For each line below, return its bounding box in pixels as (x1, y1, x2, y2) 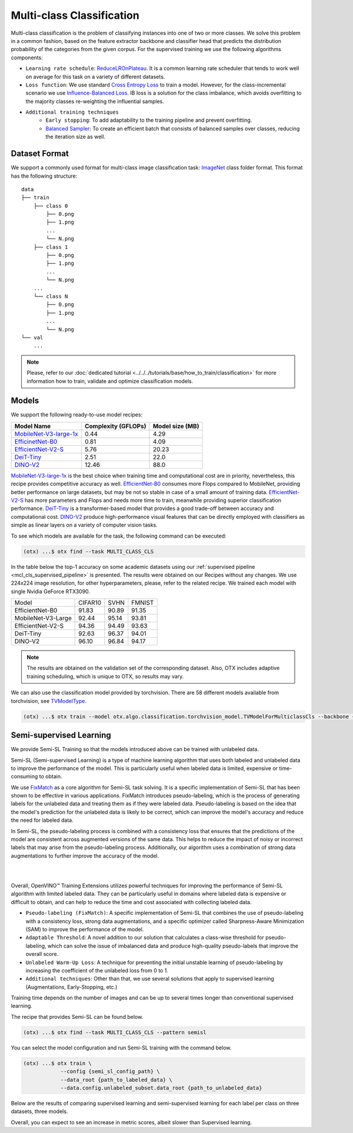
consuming (11, 773, 38, 780)
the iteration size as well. (45, 133, 106, 141)
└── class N (33, 293, 68, 299)
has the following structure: (11, 172, 78, 179)
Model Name (14, 422, 51, 430)
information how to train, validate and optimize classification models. (26, 377, 194, 385)
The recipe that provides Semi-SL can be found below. (11, 1013, 144, 1020)
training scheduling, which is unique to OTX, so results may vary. (26, 672, 184, 679)
